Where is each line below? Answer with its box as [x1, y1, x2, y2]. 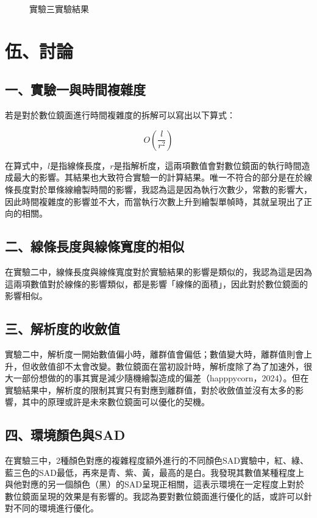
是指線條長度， [50, 159, 110, 171]
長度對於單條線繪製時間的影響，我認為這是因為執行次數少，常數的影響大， [13, 182, 312, 195]
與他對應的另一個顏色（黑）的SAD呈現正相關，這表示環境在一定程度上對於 [5, 478, 304, 491]
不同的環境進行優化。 [13, 502, 99, 514]
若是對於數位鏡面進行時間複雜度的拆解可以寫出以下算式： [5, 109, 235, 121]
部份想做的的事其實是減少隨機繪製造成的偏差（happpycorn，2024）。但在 [21, 372, 309, 384]
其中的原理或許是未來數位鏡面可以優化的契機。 [21, 395, 210, 408]
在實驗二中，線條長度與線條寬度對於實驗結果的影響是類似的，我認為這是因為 [5, 265, 312, 278]
